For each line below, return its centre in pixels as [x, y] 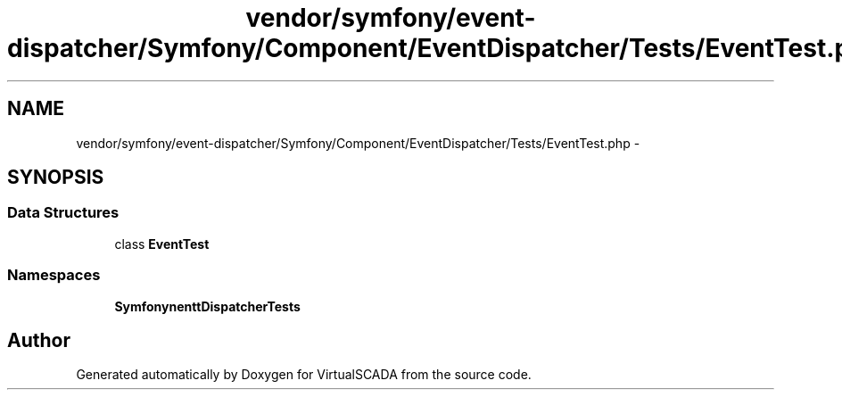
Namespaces [54, 275]
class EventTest [162, 244]
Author [39, 340]
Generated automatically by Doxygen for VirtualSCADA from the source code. [304, 375]
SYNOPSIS [56, 178]
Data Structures [63, 213]
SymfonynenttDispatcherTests [207, 306]
